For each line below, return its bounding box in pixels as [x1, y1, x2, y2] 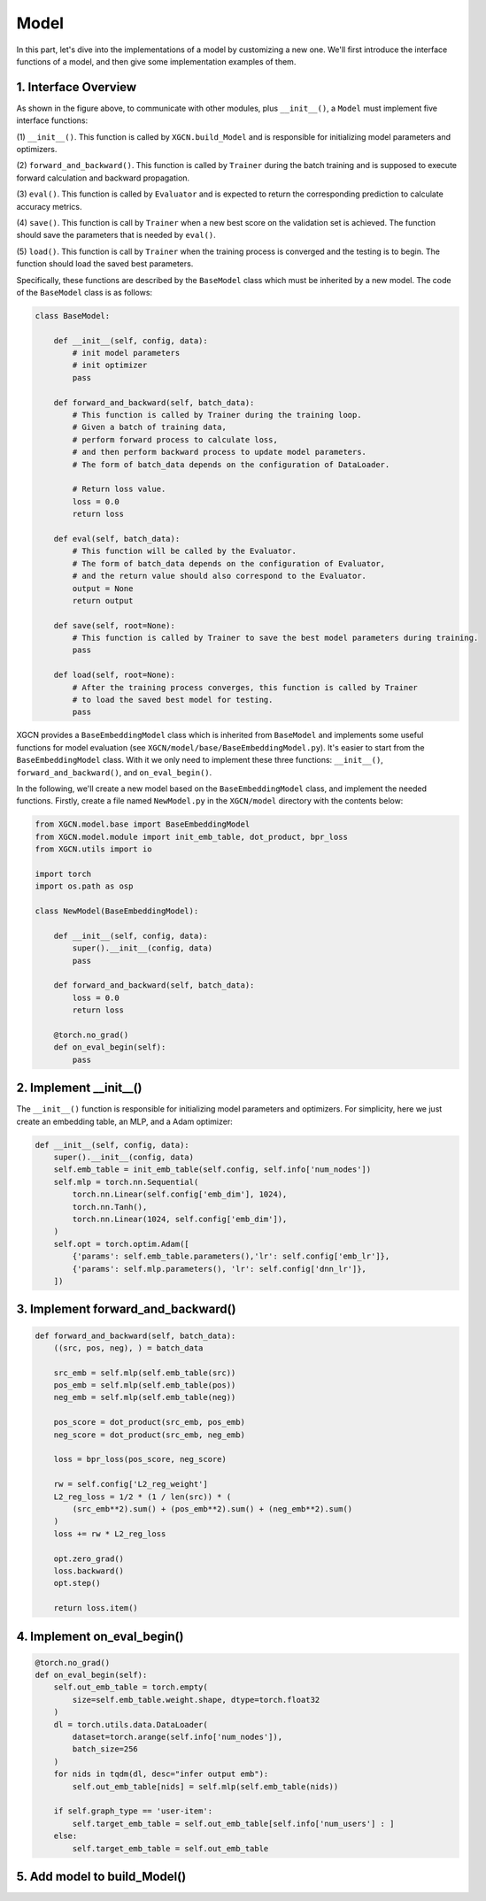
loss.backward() [53, 1566, 124, 1575]
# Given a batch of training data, [72, 422, 228, 433]
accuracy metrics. [16, 201, 83, 212]
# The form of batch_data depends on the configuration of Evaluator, [72, 558, 385, 568]
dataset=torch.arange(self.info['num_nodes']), [72, 1732, 283, 1743]
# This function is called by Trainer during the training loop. [72, 410, 362, 420]
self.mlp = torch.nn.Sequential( [53, 1177, 199, 1187]
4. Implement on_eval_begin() [16, 1628, 184, 1643]
